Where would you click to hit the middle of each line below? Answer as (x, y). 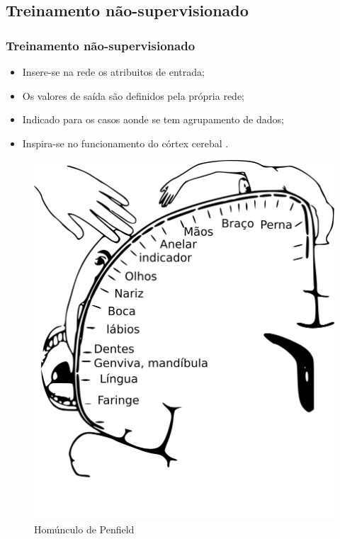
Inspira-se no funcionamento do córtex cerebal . (125, 143)
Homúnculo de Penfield (84, 529)
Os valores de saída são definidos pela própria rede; (134, 95)
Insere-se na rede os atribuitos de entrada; (113, 72)
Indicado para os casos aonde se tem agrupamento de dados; (153, 119)
